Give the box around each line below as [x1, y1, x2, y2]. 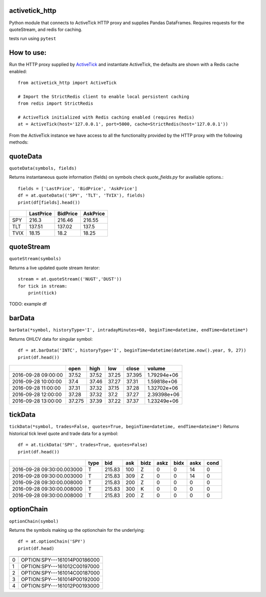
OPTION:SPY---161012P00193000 [21, 583, 100, 590]
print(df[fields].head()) [18, 199, 81, 205]
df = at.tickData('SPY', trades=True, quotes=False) [18, 442, 148, 448]
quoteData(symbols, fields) [9, 165, 77, 171]
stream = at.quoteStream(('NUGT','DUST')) [18, 277, 122, 282]
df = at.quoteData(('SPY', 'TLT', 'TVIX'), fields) [18, 193, 145, 199]
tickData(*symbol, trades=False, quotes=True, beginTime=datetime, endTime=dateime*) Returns [9, 424, 239, 430]
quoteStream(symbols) [9, 256, 62, 262]
